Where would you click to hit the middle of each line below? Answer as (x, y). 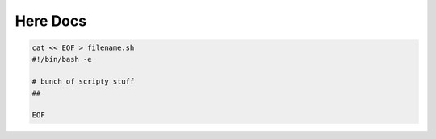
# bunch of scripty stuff (83, 82)
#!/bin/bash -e (62, 59)
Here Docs (51, 21)
